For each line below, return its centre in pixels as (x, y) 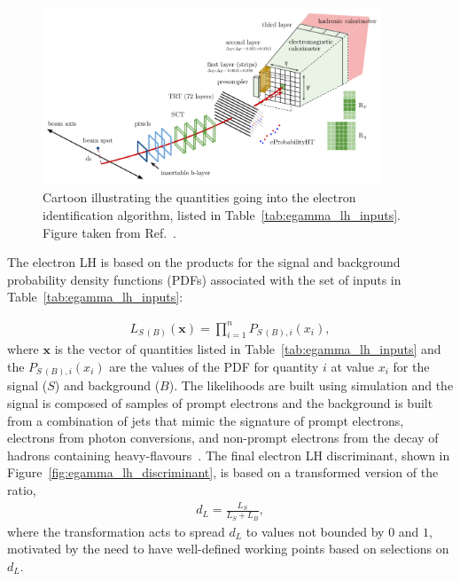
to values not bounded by (315, 531)
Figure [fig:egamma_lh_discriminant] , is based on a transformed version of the (223, 472)
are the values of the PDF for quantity (214, 366)
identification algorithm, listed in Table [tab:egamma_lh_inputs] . (222, 215)
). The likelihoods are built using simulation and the (311, 385)
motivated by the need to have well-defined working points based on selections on (228, 549)
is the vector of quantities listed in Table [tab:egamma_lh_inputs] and (248, 349)
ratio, (22, 490)
